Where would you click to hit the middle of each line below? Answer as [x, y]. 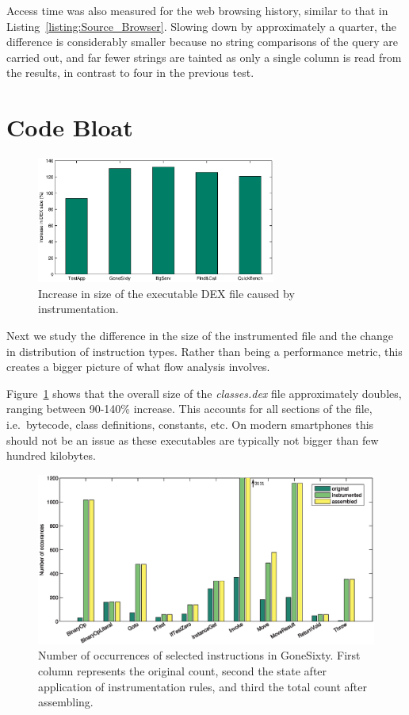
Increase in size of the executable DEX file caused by [166, 293]
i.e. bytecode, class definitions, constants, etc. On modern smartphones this [190, 424]
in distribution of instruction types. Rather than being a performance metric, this [204, 351]
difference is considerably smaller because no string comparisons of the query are [202, 42]
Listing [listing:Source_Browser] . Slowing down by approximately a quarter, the [202, 26]
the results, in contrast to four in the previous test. [130, 73]
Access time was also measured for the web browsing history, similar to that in [197, 10]
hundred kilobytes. [51, 455]
